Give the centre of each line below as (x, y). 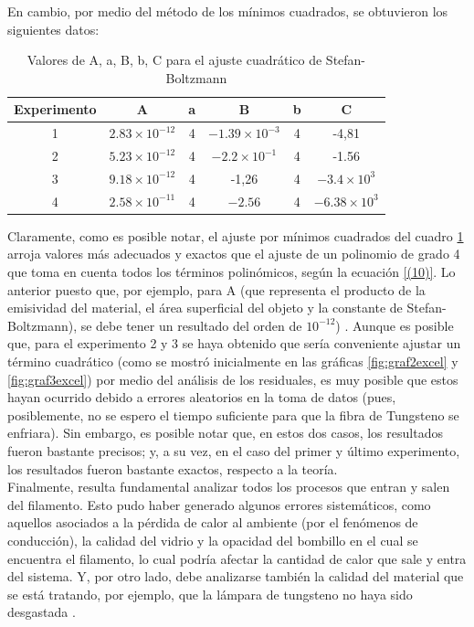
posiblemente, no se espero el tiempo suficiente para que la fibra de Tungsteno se (233, 414)
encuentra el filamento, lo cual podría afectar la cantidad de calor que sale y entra (237, 558)
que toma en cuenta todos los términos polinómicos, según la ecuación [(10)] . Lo (232, 272)
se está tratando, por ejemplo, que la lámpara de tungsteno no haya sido (210, 594)
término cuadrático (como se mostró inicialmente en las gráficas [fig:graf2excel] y (233, 361)
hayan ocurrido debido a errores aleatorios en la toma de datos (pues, (202, 397)
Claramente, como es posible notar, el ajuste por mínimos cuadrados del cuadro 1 (236, 235)
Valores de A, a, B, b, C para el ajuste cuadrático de (174, 60)
